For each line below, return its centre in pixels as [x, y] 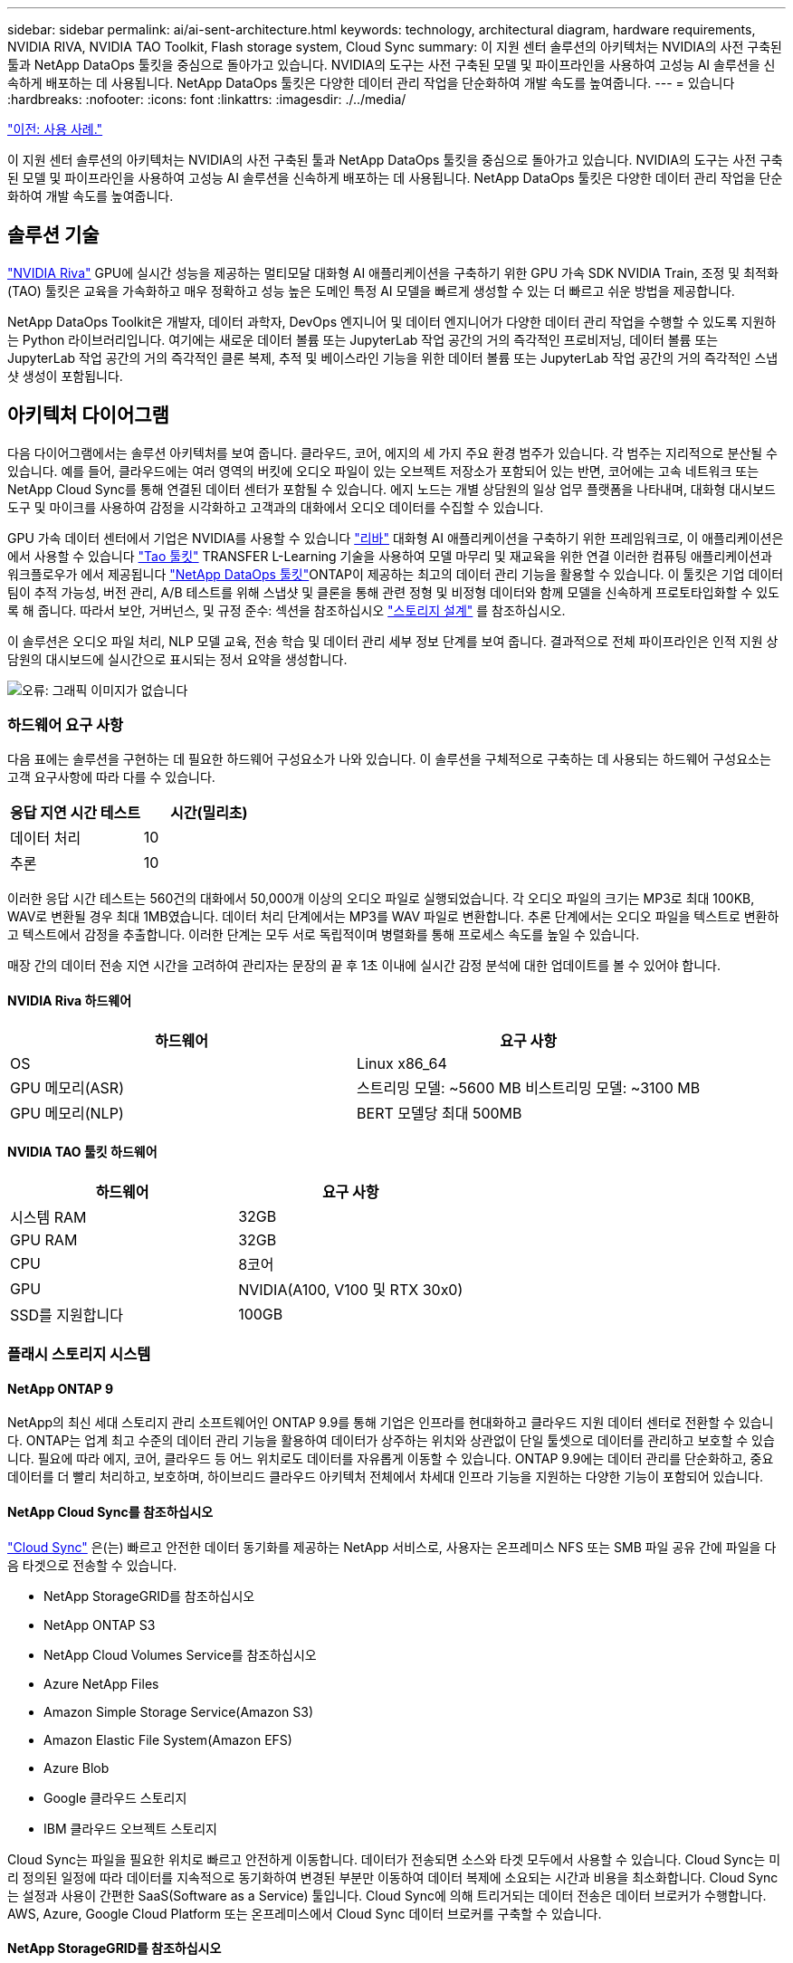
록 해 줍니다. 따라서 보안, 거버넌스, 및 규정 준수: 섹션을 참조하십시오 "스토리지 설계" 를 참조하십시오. [287, 610]
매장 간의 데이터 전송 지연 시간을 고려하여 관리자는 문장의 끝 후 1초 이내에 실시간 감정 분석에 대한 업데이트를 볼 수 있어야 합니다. [364, 966]
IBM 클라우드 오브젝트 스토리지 [130, 1828]
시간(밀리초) [209, 813]
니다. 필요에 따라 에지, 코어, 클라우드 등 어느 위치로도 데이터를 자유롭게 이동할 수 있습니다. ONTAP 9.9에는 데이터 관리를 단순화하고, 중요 [391, 1459]
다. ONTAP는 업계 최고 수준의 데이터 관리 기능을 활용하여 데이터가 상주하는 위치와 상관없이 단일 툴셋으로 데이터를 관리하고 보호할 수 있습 [391, 1441]
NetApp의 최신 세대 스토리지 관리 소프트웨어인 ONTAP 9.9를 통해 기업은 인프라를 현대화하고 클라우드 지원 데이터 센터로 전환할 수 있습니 [391, 1423]
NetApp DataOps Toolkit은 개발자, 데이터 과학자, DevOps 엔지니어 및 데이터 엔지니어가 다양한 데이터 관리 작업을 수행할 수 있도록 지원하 [392, 321]
